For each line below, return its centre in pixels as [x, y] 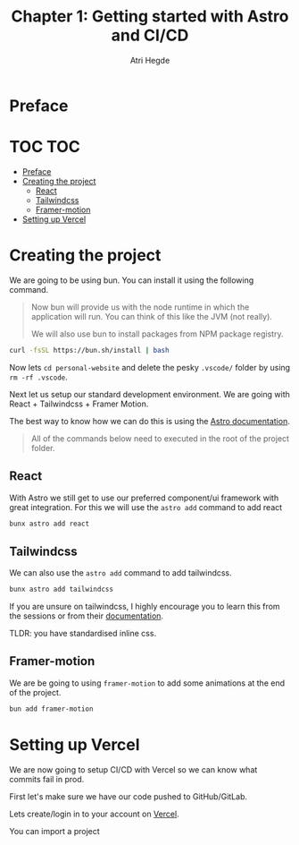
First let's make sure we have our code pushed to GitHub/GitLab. [129, 796]
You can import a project [54, 831]
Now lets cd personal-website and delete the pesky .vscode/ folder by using [150, 367]
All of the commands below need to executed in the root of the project [160, 438]
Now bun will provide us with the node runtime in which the [140, 307]
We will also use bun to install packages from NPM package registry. [157, 334]
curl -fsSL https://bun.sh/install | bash [89, 350]
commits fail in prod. [47, 779]
